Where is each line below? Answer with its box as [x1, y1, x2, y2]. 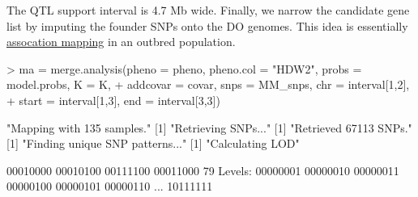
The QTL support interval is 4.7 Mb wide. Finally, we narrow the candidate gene [6, 2, 410, 18]
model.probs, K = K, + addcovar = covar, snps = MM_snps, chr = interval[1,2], [6, 76, 410, 93]
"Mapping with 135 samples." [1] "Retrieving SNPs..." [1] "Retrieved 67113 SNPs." [6, 119, 412, 136]
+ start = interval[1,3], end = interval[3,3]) [6, 91, 220, 108]
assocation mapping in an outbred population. [6, 33, 236, 50]
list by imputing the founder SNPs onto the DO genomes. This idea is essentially [6, 17, 408, 34]
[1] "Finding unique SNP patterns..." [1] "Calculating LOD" [6, 135, 300, 152]
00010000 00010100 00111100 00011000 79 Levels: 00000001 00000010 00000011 [6, 161, 399, 178]
